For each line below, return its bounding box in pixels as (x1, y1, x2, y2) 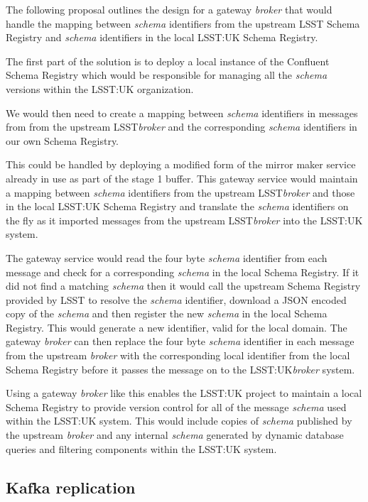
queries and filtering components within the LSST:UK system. (6, 441, 277, 456)
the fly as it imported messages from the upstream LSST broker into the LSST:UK (6, 212, 363, 227)
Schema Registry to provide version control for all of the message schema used (6, 399, 347, 414)
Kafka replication (6, 476, 136, 498)
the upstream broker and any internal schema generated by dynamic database (6, 427, 344, 442)
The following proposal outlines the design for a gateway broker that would (6, 2, 332, 16)
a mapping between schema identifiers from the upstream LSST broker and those (6, 185, 355, 200)
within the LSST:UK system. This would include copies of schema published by (6, 413, 352, 428)
